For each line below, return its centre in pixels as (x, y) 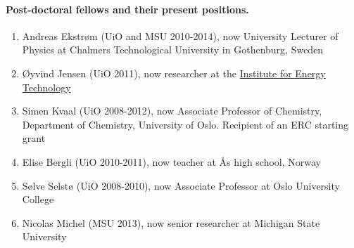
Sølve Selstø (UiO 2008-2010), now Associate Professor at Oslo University (181, 185)
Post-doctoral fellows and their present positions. (127, 9)
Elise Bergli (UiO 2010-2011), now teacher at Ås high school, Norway (171, 161)
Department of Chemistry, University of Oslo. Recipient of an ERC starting (185, 124)
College (38, 199)
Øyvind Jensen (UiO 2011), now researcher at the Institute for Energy (174, 73)
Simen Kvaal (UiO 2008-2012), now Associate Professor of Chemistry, (172, 111)
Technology (46, 87)
